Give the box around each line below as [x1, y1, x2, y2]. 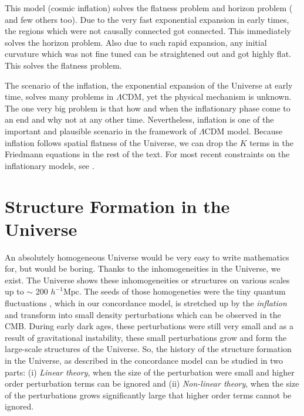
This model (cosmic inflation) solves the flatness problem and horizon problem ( [5, 2, 293, 13]
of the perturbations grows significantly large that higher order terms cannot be [5, 388, 292, 401]
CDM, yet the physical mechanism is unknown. [121, 90, 292, 103]
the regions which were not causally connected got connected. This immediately [5, 25, 291, 37]
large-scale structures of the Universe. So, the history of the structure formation [5, 343, 292, 355]
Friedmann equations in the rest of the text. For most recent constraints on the [5, 148, 290, 160]
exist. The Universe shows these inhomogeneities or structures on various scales [5, 273, 290, 286]
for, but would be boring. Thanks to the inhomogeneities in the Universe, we [5, 262, 281, 275]
